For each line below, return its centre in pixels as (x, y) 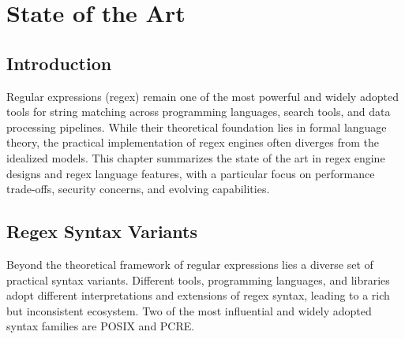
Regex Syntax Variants (102, 231)
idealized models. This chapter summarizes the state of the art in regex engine (196, 157)
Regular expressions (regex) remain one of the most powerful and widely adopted (202, 96)
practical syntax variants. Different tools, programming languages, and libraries (198, 279)
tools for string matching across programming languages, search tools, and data (199, 112)
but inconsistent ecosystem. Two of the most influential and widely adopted (189, 310)
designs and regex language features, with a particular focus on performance (191, 173)
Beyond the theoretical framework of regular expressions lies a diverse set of (190, 264)
